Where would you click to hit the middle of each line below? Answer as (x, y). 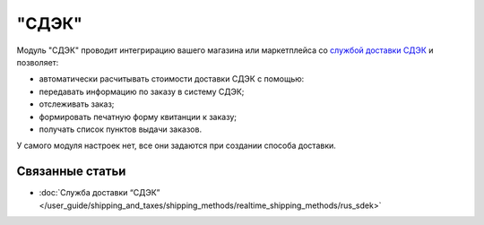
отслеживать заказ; (77, 104)
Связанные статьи (71, 172)
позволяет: (38, 62)
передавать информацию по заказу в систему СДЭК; (142, 91)
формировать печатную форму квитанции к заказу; (138, 117)
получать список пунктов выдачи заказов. (120, 129)
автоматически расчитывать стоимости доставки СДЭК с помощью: (172, 79)
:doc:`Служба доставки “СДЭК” (99, 193)
